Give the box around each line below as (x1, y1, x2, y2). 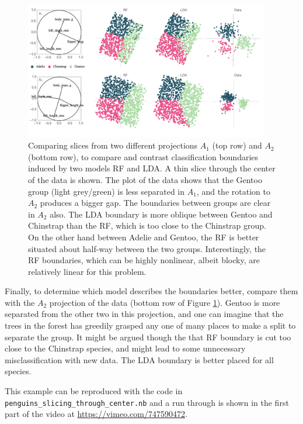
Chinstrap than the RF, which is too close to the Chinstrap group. (28, 219, 267, 232)
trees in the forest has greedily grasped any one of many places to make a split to (5, 319, 296, 332)
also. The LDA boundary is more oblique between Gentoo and (50, 208, 273, 220)
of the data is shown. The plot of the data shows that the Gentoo (28, 173, 262, 185)
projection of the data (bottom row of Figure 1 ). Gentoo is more (49, 296, 280, 308)
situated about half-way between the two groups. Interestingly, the (28, 242, 266, 254)
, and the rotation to (196, 185, 270, 197)
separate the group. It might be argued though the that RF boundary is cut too (5, 330, 291, 343)
